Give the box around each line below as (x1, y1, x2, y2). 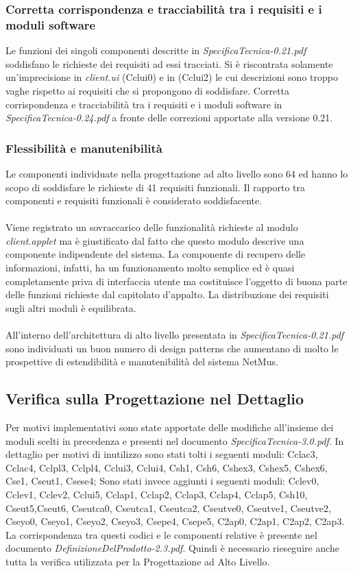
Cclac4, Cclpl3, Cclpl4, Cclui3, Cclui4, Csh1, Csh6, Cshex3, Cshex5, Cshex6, (5, 460, 328, 474)
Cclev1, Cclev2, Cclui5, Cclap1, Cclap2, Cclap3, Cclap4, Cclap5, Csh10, (5, 487, 308, 501)
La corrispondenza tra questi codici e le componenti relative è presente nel (5, 527, 317, 541)
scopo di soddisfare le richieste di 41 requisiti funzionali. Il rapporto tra (5, 180, 305, 194)
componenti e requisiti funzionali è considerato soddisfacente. (5, 193, 263, 208)
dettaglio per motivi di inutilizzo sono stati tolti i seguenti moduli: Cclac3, (5, 447, 318, 461)
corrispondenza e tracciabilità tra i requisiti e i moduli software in (5, 97, 282, 111)
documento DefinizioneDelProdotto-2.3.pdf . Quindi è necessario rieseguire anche (5, 541, 339, 555)
